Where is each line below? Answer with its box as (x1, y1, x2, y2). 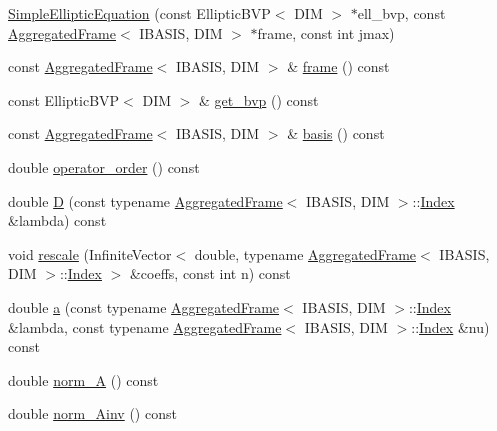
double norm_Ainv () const (8, 403, 177, 424)
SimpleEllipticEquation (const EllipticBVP (8, 3, 271, 23)
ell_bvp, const (357, 3, 446, 23)
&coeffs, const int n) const (129, 263, 291, 284)
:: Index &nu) (411, 316, 490, 337)
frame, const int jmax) (257, 22, 395, 43)
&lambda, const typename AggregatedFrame (8, 316, 282, 337)
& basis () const (287, 123, 385, 144)
